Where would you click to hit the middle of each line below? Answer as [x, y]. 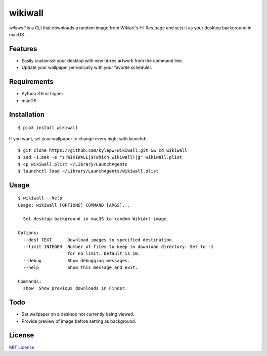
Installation [27, 115]
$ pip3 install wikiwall [48, 127]
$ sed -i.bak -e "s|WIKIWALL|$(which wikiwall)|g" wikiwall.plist [100, 157]
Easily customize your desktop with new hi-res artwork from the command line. [102, 60]
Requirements [31, 82]
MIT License [22, 347]
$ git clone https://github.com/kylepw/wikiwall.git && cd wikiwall [103, 150]
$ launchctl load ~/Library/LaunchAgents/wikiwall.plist [89, 171]
